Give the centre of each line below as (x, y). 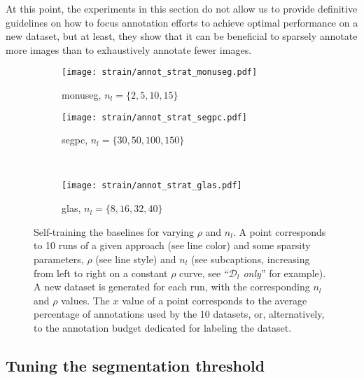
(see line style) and (136, 259)
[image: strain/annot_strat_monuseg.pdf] (160, 72)
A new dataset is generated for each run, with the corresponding (172, 287)
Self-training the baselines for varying (114, 231)
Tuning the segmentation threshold (135, 365)
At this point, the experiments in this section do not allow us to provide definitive (182, 8)
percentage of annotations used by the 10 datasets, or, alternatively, (179, 314)
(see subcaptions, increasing (250, 259)
